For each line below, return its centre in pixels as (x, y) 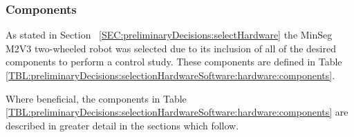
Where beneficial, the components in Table (96, 98)
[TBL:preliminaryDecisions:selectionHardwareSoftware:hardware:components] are (177, 112)
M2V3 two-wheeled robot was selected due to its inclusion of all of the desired (171, 48)
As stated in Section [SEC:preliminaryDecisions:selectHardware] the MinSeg (169, 35)
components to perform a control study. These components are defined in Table (174, 62)
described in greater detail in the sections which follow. (122, 125)
